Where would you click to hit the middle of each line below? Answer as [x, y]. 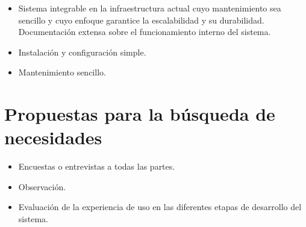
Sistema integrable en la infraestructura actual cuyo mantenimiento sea [150, 8]
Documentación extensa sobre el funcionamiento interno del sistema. [145, 32]
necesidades [53, 137]
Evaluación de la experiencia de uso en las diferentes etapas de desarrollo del [160, 207]
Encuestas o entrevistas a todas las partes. [97, 166]
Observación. [42, 186]
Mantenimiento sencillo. [62, 72]
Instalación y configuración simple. [82, 52]
